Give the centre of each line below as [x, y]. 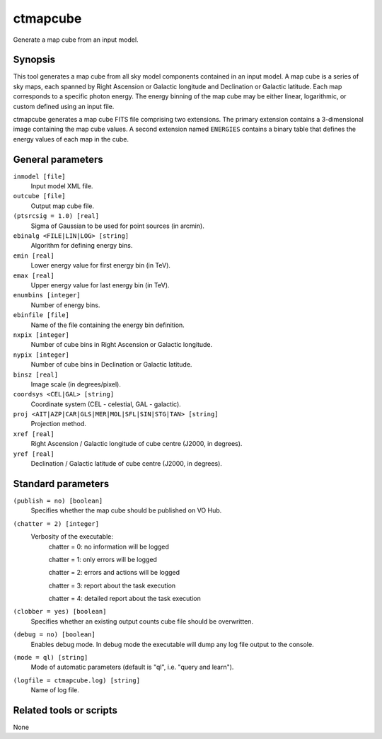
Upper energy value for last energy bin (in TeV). [100, 285]
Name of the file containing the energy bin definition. [108, 325]
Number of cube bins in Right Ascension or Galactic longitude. [122, 345]
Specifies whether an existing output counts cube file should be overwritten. [142, 621]
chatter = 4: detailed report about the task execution [125, 599]
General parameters [58, 159]
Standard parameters [61, 484]
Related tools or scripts [65, 710]
